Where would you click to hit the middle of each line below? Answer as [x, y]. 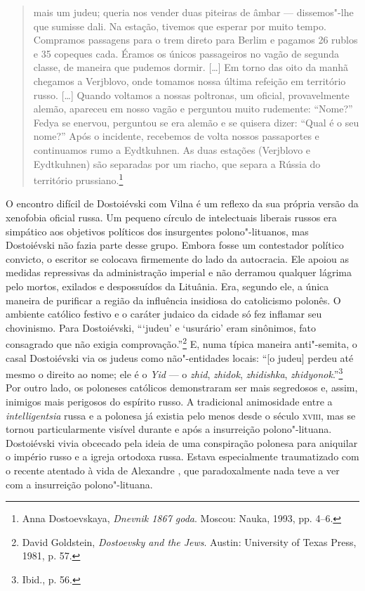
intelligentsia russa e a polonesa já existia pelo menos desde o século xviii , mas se [181, 415]
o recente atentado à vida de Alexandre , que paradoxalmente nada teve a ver [173, 470]
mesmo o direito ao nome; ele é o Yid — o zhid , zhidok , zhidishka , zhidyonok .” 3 [174, 373]
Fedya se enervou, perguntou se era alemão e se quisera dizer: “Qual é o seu [196, 122]
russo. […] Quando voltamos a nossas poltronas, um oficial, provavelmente [191, 95]
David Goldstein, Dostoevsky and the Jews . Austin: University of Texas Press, [189, 541]
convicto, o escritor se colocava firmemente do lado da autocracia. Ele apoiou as [177, 258]
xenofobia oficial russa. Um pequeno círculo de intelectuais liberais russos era [171, 217]
